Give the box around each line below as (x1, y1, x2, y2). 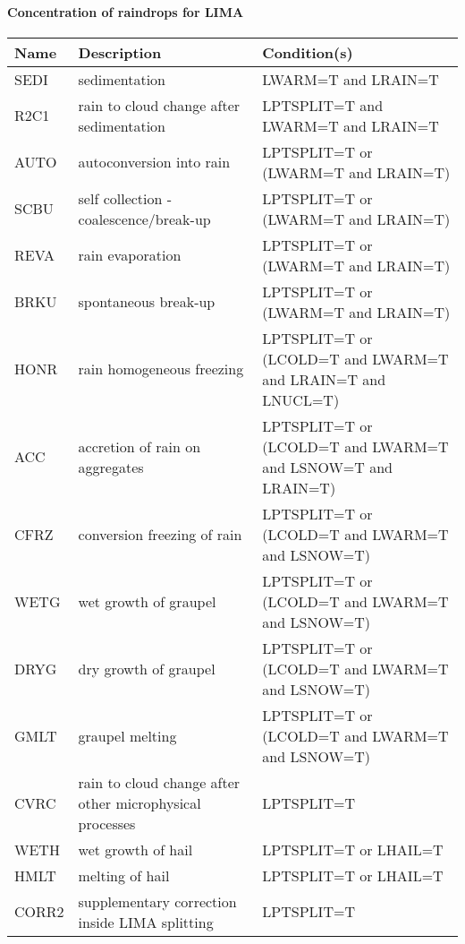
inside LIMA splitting (78, 911, 214, 932)
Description (78, 41, 162, 63)
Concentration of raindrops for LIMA (7, 2, 244, 21)
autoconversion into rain (78, 151, 231, 173)
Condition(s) (262, 41, 353, 63)
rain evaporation (78, 245, 182, 266)
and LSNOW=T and (262, 456, 393, 477)
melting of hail (78, 864, 170, 886)
